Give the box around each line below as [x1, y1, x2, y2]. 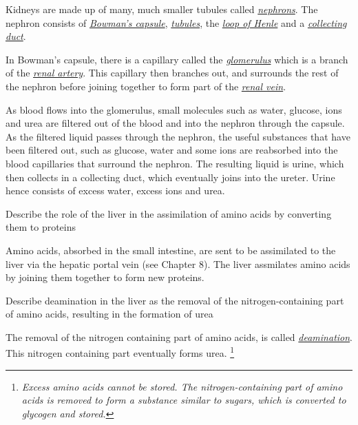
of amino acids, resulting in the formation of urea [6, 307, 213, 321]
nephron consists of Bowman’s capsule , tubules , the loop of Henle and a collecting [6, 15, 347, 30]
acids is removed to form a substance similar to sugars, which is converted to [21, 393, 346, 407]
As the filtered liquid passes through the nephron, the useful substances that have [6, 129, 350, 143]
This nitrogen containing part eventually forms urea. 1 [6, 344, 235, 360]
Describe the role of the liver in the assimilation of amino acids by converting [6, 206, 332, 220]
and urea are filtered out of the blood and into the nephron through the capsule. [6, 116, 345, 130]
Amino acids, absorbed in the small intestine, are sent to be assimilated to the [6, 242, 336, 257]
